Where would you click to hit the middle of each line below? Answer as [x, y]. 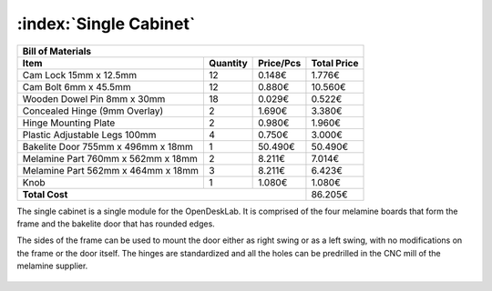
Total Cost [45, 194]
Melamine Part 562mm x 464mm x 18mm [111, 170]
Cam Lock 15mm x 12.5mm [79, 75]
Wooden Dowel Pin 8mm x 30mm [94, 98]
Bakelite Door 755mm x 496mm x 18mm [108, 146]
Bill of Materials [57, 51]
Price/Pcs [280, 63]
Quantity [228, 63]
